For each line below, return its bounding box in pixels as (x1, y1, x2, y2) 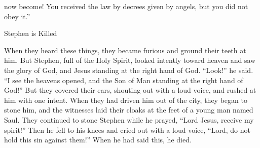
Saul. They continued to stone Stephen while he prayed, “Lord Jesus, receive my (4, 114, 254, 125)
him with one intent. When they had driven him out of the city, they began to (4, 94, 247, 105)
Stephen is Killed (4, 28, 57, 39)
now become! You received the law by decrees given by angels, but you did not (4, 1, 248, 11)
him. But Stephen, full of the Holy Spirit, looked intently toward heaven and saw (4, 55, 256, 65)
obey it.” (4, 11, 30, 21)
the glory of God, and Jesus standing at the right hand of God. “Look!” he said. (4, 64, 253, 75)
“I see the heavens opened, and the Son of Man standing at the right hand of (4, 75, 243, 85)
